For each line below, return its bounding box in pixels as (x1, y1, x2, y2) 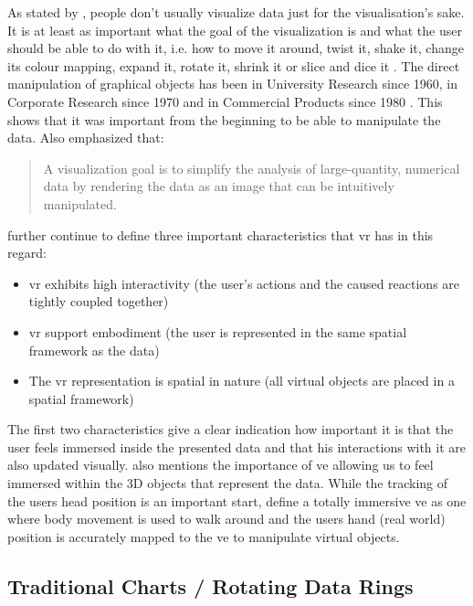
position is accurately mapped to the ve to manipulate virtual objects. (7, 526, 400, 546)
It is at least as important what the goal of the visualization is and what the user (7, 20, 462, 39)
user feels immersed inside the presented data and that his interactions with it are (7, 437, 466, 456)
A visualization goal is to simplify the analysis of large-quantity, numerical (43, 158, 460, 177)
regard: (7, 243, 47, 262)
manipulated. (43, 194, 117, 213)
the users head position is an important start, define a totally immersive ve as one (7, 491, 467, 510)
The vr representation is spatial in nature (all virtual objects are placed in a (28, 371, 455, 390)
